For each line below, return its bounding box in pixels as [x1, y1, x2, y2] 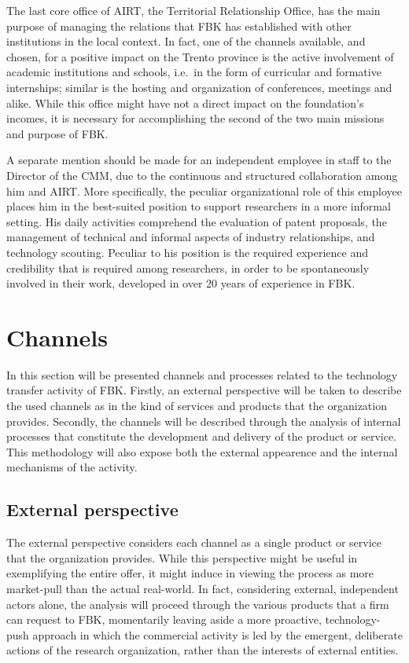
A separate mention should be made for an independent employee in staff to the [6, 152, 392, 168]
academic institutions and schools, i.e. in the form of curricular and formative [6, 64, 381, 80]
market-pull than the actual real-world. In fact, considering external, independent [6, 580, 399, 596]
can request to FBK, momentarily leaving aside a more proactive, [6, 611, 322, 628]
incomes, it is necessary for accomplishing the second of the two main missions [6, 110, 385, 126]
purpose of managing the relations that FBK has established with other [6, 17, 352, 34]
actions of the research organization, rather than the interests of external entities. [6, 642, 399, 658]
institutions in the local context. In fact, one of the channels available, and [6, 33, 366, 49]
